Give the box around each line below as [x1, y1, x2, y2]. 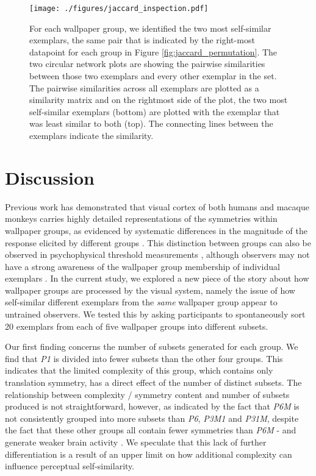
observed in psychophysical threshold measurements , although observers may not [5, 248, 310, 261]
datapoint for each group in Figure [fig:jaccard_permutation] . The [29, 45, 278, 58]
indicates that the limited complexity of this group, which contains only [5, 364, 273, 377]
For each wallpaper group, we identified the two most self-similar [29, 21, 271, 34]
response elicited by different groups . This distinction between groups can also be [5, 236, 311, 249]
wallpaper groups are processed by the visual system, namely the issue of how [5, 283, 295, 296]
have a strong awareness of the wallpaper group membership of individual [5, 260, 280, 272]
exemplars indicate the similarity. [29, 129, 154, 141]
